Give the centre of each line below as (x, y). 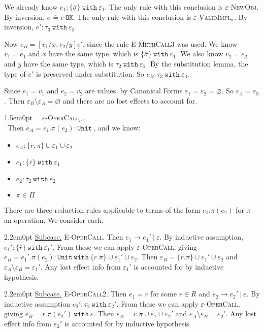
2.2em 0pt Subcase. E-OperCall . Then (64, 237)
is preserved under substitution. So (90, 73)
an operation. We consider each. (54, 220)
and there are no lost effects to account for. (130, 100)
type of (15, 73)
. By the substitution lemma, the (197, 63)
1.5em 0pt (19, 118)
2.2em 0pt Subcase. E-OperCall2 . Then (65, 294)
